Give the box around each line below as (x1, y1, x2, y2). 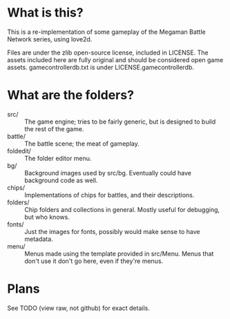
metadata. (24, 235, 53, 243)
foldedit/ (7, 146, 31, 155)
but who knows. (24, 213, 70, 221)
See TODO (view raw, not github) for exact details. (7, 304, 150, 312)
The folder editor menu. (24, 154, 92, 162)
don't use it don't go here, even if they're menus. (24, 257, 164, 265)
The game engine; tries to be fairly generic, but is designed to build (24, 117, 216, 126)
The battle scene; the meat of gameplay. (24, 139, 140, 148)
